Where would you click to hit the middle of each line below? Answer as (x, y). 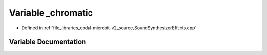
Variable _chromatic (51, 13)
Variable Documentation (47, 42)
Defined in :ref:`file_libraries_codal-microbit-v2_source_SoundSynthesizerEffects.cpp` (109, 28)
